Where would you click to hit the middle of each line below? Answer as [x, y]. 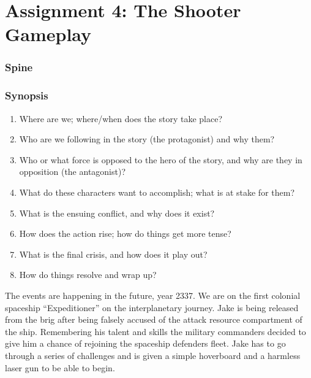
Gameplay [48, 34]
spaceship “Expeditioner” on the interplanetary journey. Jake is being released [152, 307]
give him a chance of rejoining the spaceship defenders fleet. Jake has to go [145, 343]
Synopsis [27, 95]
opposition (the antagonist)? [73, 172]
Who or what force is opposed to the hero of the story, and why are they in [161, 159]
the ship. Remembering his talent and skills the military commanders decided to [155, 331]
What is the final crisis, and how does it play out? [113, 254]
